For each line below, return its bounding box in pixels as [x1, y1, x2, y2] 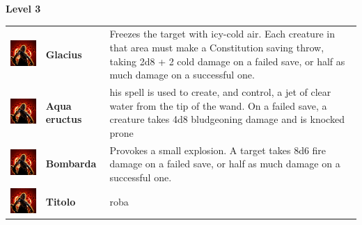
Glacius [45, 47, 82, 61]
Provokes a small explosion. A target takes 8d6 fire [109, 142, 326, 157]
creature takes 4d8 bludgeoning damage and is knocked [109, 112, 345, 126]
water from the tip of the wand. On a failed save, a [109, 98, 327, 112]
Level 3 [6, 1, 41, 15]
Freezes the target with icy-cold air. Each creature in [109, 26, 335, 41]
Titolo [45, 194, 76, 209]
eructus [45, 112, 82, 126]
